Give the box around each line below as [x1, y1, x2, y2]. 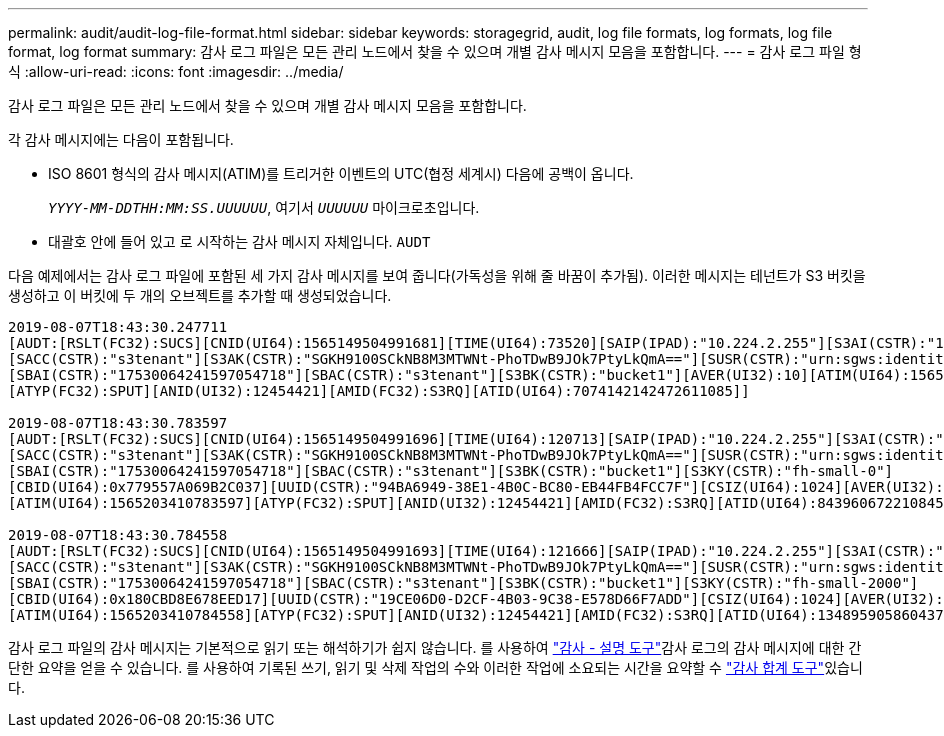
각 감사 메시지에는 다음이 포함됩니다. [8, 131, 234, 148]
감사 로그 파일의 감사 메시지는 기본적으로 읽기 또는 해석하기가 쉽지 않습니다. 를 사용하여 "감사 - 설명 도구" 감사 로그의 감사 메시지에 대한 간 [8, 639, 862, 656]
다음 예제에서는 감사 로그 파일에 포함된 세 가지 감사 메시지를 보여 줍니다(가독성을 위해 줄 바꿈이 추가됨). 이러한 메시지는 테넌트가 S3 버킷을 [8, 267, 866, 284]
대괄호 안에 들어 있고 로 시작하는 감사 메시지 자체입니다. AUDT [48, 233, 431, 250]
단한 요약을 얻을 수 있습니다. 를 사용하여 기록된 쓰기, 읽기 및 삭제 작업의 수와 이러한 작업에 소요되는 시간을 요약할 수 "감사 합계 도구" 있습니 [8, 659, 863, 676]
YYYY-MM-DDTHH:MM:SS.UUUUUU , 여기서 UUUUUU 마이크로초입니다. [48, 199, 480, 216]
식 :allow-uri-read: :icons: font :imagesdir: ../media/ [8, 63, 344, 80]
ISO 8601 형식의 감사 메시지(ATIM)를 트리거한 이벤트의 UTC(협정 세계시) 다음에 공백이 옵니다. [48, 165, 634, 182]
